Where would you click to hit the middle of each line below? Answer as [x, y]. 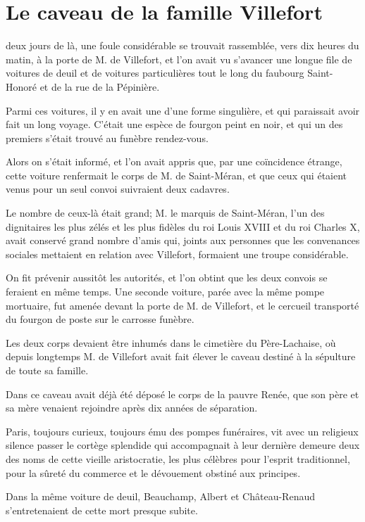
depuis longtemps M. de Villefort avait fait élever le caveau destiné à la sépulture [181, 356]
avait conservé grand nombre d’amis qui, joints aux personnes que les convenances [183, 240]
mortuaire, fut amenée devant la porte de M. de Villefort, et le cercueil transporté [182, 305]
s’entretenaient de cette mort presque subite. [102, 510]
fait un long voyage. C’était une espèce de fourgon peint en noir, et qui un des [174, 124]
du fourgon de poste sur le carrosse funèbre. [100, 319]
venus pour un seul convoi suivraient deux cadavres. [118, 189]
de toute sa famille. [47, 370]
